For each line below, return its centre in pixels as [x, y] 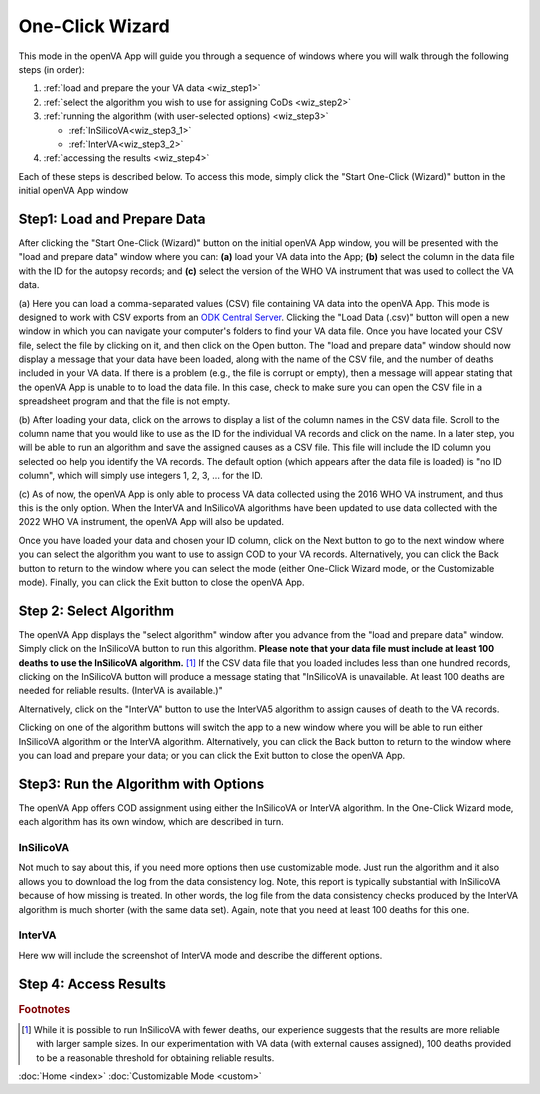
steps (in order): [51, 69]
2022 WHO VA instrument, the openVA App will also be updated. [151, 522]
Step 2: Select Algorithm [96, 610]
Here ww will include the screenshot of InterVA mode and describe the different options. [200, 955]
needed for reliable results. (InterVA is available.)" [121, 691]
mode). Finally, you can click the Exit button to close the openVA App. [161, 582]
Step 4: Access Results [92, 983]
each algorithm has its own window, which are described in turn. [151, 822]
